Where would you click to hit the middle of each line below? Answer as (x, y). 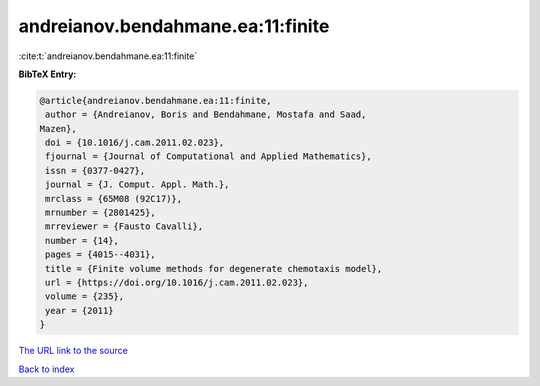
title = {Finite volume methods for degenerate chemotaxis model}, (214, 268)
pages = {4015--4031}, (101, 254)
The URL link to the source (73, 351)
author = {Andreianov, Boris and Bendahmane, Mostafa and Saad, (206, 114)
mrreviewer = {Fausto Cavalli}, (124, 226)
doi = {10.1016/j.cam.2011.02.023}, (135, 143)
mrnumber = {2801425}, (101, 213)
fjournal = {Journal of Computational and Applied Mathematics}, (208, 156)
